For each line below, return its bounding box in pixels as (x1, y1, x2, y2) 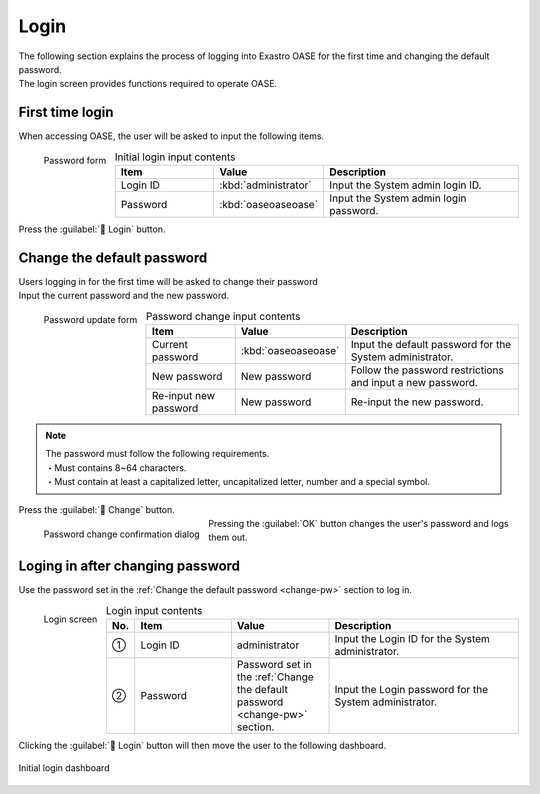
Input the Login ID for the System (334, 632, 490, 646)
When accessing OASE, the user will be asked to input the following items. (18, 130, 325, 142)
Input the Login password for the (334, 683, 489, 697)
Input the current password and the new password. (18, 290, 230, 302)
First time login (18, 104, 114, 121)
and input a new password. (350, 376, 479, 390)
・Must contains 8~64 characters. (45, 461, 187, 474)
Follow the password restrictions (350, 363, 504, 377)
